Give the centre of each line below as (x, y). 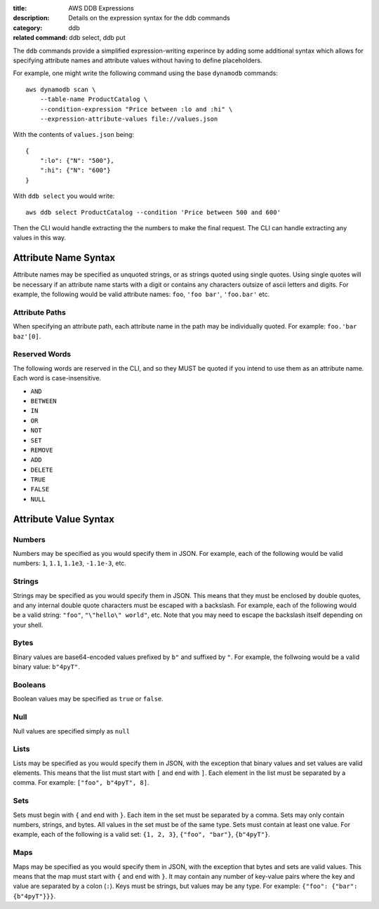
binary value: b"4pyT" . (46, 667)
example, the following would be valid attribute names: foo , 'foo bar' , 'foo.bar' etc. (141, 294)
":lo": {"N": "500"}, (77, 161)
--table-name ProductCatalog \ (94, 99)
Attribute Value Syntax (64, 519)
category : (28, 27)
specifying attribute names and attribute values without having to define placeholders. (138, 60)
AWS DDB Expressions (101, 8)
